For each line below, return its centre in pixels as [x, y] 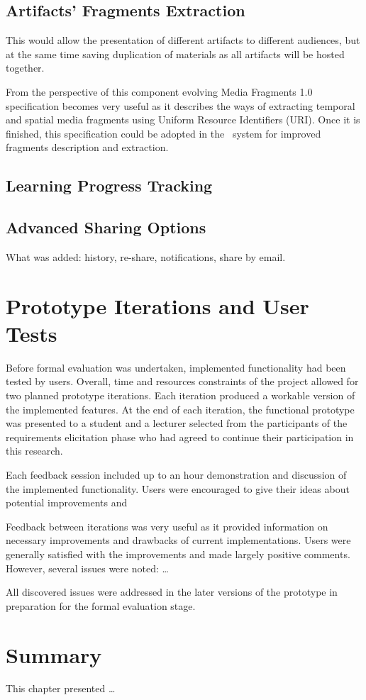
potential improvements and [67, 502]
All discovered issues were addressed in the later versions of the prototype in [172, 592]
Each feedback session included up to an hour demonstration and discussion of [176, 474]
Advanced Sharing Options [106, 227]
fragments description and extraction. [87, 147]
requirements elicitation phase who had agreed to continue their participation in [180, 437]
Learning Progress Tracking [109, 185]
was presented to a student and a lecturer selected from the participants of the [177, 423]
